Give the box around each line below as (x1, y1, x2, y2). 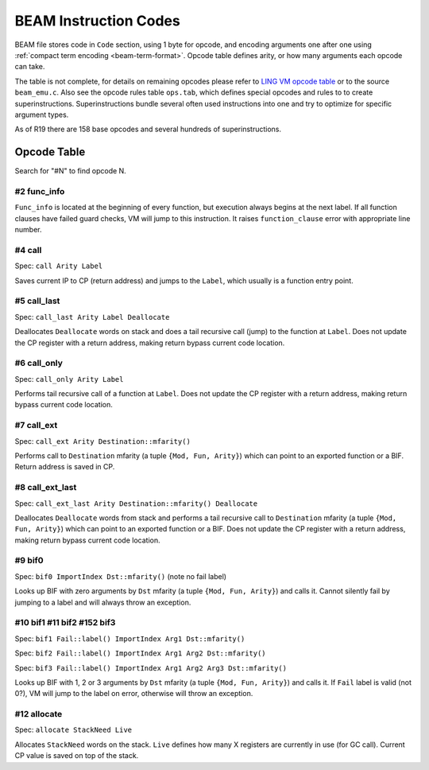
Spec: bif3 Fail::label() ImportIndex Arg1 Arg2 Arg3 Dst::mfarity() (14, 663, 288, 672)
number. (14, 225, 42, 235)
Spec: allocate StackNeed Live (14, 725, 133, 735)
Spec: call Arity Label (14, 261, 103, 270)
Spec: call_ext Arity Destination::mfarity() (14, 436, 191, 445)
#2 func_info (14, 185, 65, 196)
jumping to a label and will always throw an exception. (14, 597, 191, 607)
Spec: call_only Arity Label (14, 374, 124, 383)
